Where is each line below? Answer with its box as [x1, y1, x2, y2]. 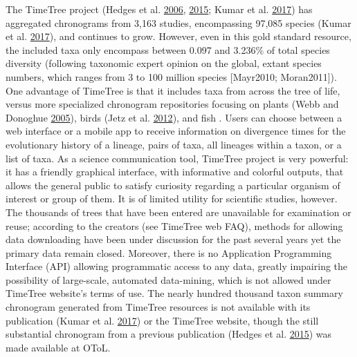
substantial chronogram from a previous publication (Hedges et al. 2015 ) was [6, 327, 332, 341]
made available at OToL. [6, 340, 111, 354]
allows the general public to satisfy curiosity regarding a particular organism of [6, 177, 340, 192]
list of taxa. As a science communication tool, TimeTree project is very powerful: [6, 151, 349, 165]
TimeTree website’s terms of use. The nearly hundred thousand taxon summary [6, 286, 343, 300]
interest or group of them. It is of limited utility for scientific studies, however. [6, 191, 338, 206]
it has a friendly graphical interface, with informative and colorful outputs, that [6, 164, 344, 179]
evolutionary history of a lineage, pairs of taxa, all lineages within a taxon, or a [6, 137, 342, 151]
